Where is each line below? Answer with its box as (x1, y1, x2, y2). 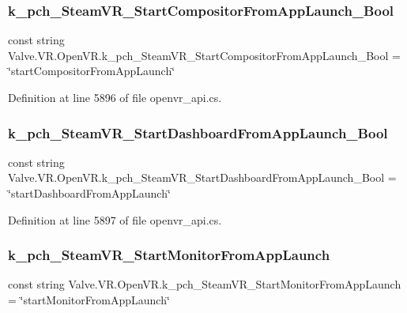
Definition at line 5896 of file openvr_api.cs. (8, 89, 222, 105)
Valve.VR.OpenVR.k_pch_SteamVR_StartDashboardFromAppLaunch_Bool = (8, 169, 397, 186)
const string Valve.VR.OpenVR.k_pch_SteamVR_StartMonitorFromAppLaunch (8, 276, 401, 292)
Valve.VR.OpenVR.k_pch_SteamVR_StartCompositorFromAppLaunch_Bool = (8, 47, 401, 63)
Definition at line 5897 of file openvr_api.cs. (8, 211, 222, 228)
